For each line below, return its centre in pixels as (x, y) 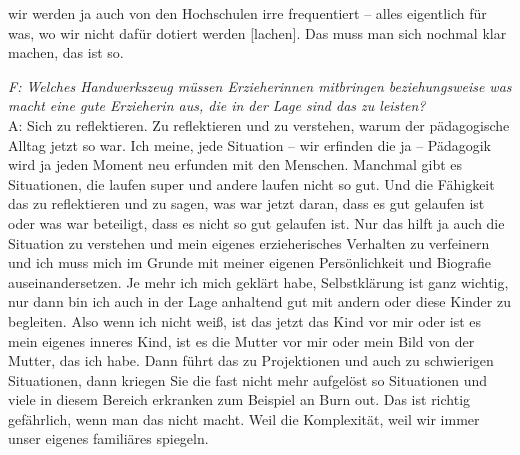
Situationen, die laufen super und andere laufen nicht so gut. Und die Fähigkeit (251, 183)
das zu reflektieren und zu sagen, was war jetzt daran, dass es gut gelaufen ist (246, 203)
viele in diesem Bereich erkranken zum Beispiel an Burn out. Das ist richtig (239, 399)
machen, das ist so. (66, 52)
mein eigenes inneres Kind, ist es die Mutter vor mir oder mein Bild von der (241, 340)
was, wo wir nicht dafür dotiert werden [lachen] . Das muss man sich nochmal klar (257, 32)
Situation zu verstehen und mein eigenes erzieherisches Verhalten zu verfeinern (249, 242)
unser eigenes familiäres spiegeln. (108, 438)
